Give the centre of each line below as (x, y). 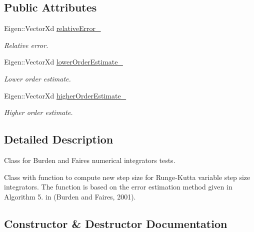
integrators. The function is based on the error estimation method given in (118, 187)
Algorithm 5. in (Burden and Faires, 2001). (70, 196)
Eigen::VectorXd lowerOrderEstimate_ (63, 62)
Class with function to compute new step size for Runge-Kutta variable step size (127, 177)
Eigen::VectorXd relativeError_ (52, 28)
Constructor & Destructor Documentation (116, 223)
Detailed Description (59, 139)
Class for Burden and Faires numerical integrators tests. (90, 160)
